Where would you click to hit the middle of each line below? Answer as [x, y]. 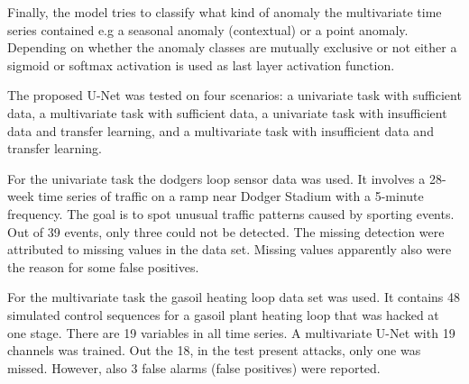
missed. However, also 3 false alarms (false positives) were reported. [194, 367]
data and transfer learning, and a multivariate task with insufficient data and [221, 130]
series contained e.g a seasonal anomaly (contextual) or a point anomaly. [208, 29]
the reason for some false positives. [103, 266]
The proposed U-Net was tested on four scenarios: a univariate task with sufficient [234, 95]
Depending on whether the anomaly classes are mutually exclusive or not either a [232, 47]
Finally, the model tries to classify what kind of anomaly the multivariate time [225, 12]
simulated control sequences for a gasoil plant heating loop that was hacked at [223, 314]
